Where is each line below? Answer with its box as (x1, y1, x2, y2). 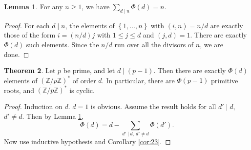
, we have (82, 1, 110, 11)
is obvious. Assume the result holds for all (90, 101, 216, 111)
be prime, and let (63, 65, 115, 75)
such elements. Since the (26, 39, 99, 49)
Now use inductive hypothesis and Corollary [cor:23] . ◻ (4, 136, 171, 147)
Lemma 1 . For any (4, 1, 63, 11)
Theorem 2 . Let (4, 65, 56, 75)
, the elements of (65, 20, 115, 30)
